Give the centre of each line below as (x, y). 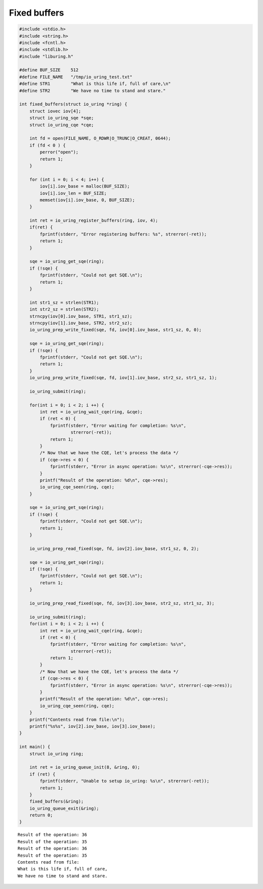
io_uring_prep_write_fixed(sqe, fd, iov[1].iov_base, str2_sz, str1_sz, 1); (123, 378)
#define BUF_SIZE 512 (49, 70)
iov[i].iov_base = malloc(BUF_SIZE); (85, 186)
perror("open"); (59, 152)
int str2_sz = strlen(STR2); (64, 309)
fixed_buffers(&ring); (56, 802)
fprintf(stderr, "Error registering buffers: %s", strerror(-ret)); (123, 234)
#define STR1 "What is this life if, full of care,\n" (95, 84)
